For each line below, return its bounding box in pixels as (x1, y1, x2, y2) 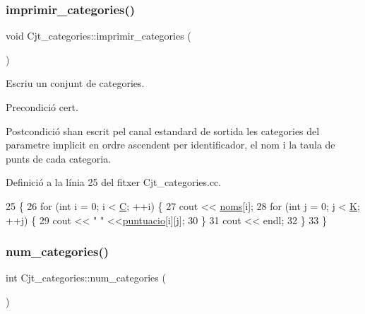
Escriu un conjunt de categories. (6, 76, 145, 91)
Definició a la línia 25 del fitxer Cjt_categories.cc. (6, 175, 222, 190)
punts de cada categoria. (6, 151, 112, 165)
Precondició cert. (6, 100, 78, 114)
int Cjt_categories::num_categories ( (6, 270, 166, 285)
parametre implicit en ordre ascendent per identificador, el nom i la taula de (6, 137, 335, 152)
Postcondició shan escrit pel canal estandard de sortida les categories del (6, 123, 320, 138)
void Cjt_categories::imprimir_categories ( (6, 28, 191, 43)
